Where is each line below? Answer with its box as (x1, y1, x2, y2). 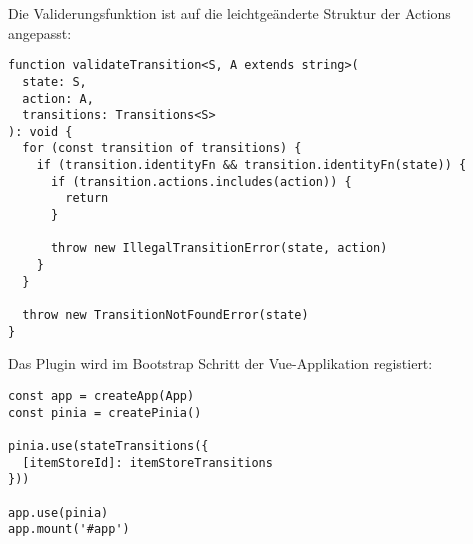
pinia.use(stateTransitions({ (8, 438, 209, 453)
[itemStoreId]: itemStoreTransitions (22, 455, 273, 470)
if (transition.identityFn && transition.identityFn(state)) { (36, 158, 467, 173)
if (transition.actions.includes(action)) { (50, 174, 352, 189)
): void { (8, 124, 73, 139)
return (65, 191, 109, 206)
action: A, (22, 91, 94, 106)
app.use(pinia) (8, 505, 109, 520)
